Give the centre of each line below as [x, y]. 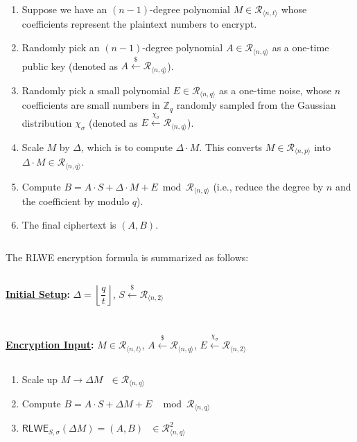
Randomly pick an [61, 47]
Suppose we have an [64, 9]
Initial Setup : [38, 293]
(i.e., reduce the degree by [268, 186]
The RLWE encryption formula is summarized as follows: [127, 257]
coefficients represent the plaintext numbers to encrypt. [139, 24]
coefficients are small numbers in [91, 105]
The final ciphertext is [69, 224]
